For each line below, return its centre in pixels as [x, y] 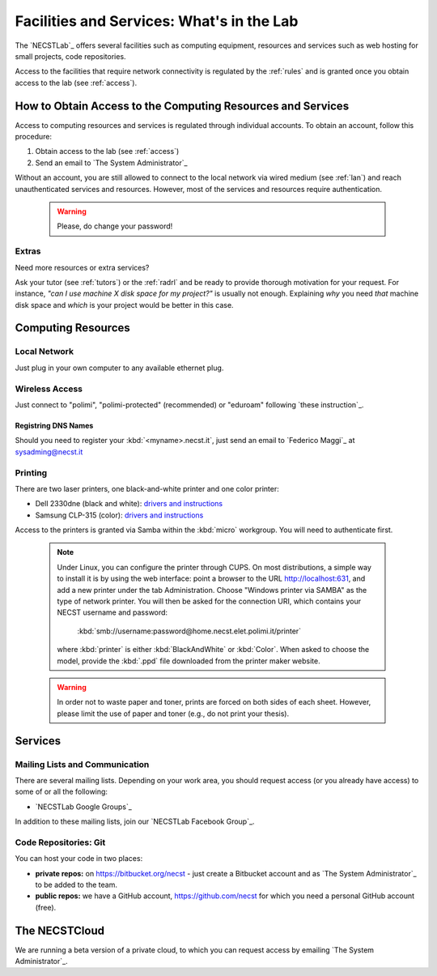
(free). [46, 907]
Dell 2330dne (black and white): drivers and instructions [129, 504]
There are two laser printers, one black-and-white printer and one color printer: [147, 488]
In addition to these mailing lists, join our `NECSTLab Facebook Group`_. [135, 821]
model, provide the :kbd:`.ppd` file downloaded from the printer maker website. [189, 661]
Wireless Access [49, 389]
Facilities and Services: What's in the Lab [157, 21]
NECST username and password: [112, 612]
